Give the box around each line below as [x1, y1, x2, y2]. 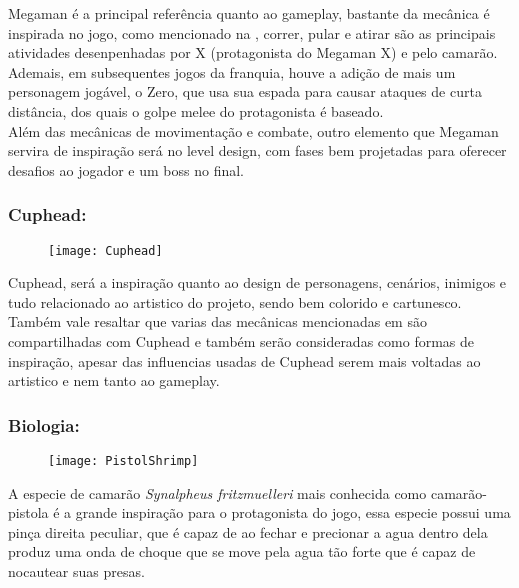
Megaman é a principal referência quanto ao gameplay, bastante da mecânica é [8, 3, 490, 23]
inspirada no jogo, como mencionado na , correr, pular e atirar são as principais [8, 22, 496, 43]
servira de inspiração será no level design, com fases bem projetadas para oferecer [8, 140, 507, 161]
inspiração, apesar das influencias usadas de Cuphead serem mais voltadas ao [8, 350, 481, 371]
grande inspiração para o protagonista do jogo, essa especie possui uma [75, 502, 511, 523]
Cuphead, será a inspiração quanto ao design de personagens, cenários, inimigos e [8, 272, 507, 293]
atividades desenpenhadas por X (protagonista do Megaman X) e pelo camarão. [8, 42, 498, 63]
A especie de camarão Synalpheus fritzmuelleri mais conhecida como [8, 482, 427, 503]
